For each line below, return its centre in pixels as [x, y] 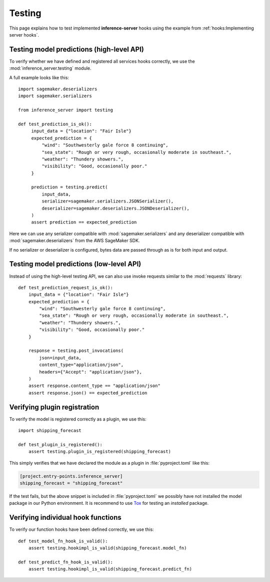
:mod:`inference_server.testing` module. [50, 68]
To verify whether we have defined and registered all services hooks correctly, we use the [102, 61]
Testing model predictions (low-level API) [75, 264]
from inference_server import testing [66, 110]
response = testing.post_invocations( [76, 351]
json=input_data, [60, 358]
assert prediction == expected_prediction [84, 222]
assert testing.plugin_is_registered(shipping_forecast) [99, 452]
